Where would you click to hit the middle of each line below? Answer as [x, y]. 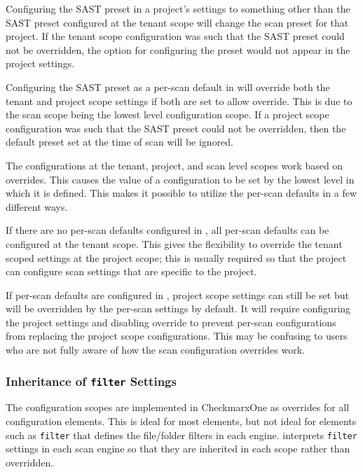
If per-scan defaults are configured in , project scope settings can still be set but [177, 294]
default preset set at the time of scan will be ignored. [120, 142]
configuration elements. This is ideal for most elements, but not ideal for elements [181, 421]
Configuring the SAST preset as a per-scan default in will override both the [168, 86]
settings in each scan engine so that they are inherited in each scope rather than [178, 449]
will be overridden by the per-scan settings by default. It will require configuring [178, 308]
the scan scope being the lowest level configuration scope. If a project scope [167, 114]
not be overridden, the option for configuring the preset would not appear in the [178, 49]
